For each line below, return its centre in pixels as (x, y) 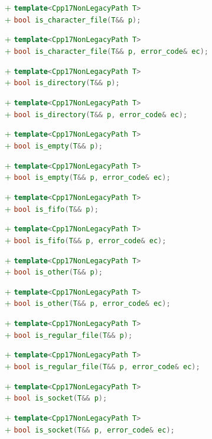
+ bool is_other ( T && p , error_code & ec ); (88, 303)
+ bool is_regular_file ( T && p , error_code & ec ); (102, 366)
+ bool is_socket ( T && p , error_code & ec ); (90, 429)
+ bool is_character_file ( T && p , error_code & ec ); (107, 50)
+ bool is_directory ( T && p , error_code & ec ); (96, 113)
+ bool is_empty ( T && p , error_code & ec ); (88, 177)
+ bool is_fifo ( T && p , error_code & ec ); (86, 239)
